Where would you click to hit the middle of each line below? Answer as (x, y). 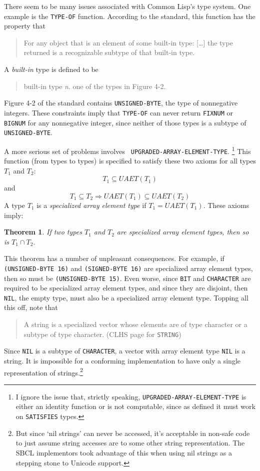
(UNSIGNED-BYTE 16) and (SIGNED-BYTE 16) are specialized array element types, (128, 268)
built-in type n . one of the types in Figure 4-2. (95, 86)
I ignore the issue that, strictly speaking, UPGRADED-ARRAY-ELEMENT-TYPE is (131, 396)
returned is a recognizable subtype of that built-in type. (109, 52)
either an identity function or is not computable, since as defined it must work (135, 406)
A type (14, 205)
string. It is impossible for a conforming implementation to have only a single (122, 360)
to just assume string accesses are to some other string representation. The (130, 443)
